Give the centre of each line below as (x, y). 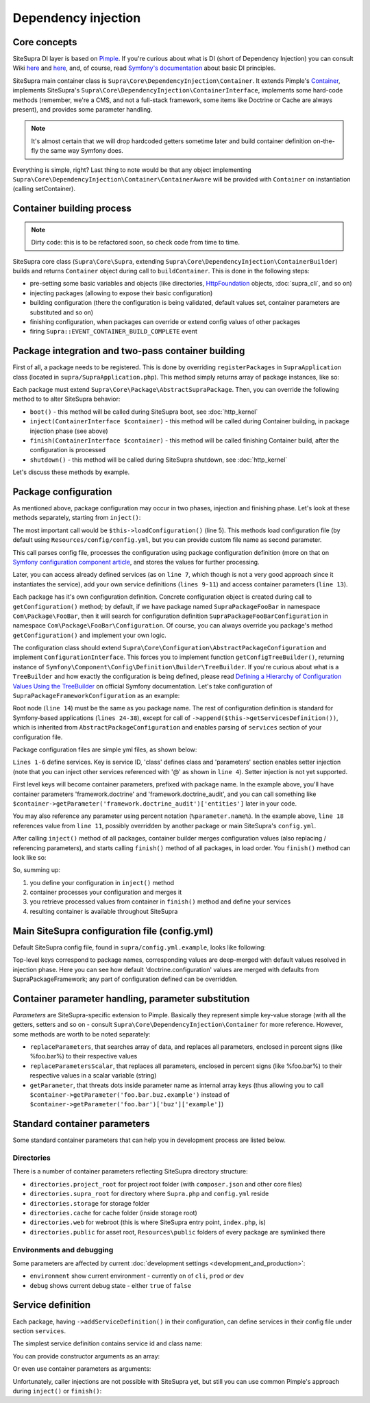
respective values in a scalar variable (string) (93, 1076)
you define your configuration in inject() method (102, 882)
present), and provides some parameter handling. (83, 110)
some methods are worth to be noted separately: (82, 1034)
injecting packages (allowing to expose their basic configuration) (121, 293)
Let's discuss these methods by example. (71, 472)
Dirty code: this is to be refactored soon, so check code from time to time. (135, 243)
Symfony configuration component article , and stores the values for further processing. (136, 562)
